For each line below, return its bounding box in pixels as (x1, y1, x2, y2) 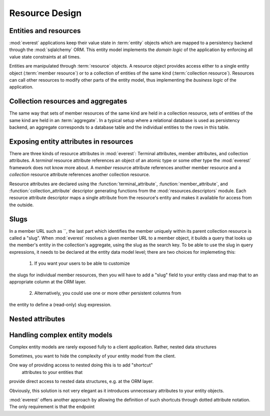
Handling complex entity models (9, 330, 112, 339)
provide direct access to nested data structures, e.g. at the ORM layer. (9, 378, 154, 384)
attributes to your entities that (21, 369, 83, 375)
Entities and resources (9, 27, 81, 35)
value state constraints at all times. (9, 54, 81, 60)
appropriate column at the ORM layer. (9, 278, 86, 285)
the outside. (9, 202, 34, 208)
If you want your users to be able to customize (34, 260, 130, 266)
